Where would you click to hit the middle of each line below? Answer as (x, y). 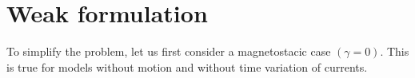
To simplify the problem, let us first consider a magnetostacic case (169, 51)
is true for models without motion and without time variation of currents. (187, 66)
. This (395, 51)
